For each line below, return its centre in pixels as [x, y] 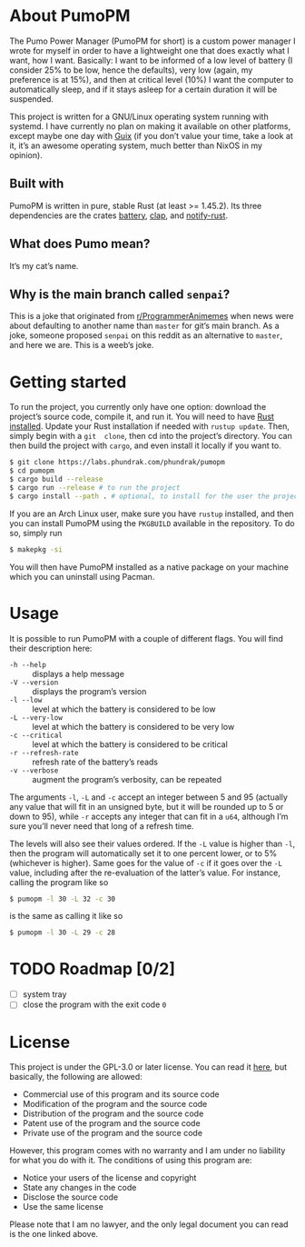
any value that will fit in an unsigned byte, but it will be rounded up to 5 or [147, 806]
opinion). [26, 155]
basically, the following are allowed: [76, 1077]
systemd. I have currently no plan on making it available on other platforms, [150, 126]
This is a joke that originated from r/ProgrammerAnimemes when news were [152, 316]
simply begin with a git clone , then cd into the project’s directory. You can [151, 436]
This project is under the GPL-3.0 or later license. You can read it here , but [148, 1067]
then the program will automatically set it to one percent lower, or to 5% [143, 853]
